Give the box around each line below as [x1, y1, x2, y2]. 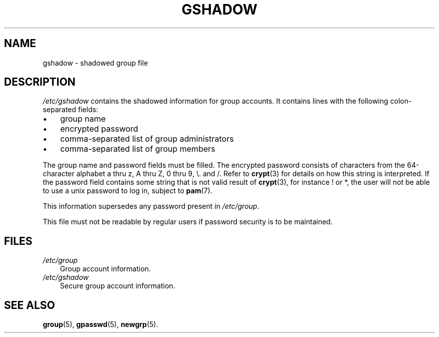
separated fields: [43, 105, 98, 114]
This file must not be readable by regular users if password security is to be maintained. [43, 217, 333, 226]
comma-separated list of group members [60, 144, 215, 154]
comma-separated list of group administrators [60, 134, 234, 144]
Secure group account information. [60, 281, 175, 290]
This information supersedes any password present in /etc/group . [43, 202, 260, 211]
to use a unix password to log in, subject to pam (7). [43, 186, 212, 195]
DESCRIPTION [4, 76, 76, 89]
